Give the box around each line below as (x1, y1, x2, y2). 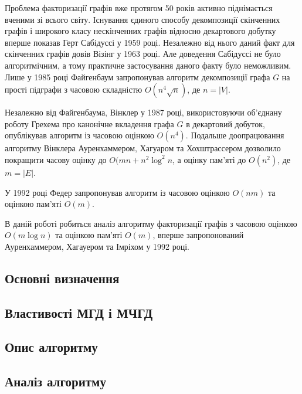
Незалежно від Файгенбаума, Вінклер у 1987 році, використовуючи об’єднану (5, 106, 282, 118)
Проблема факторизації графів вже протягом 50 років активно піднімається (5, 2, 273, 13)
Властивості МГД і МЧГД (5, 303, 153, 321)
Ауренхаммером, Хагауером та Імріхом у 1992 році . (5, 240, 189, 252)
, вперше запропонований (152, 229, 244, 241)
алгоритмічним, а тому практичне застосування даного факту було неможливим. (5, 59, 291, 71)
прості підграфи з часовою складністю (5, 83, 142, 96)
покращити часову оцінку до (5, 153, 107, 165)
